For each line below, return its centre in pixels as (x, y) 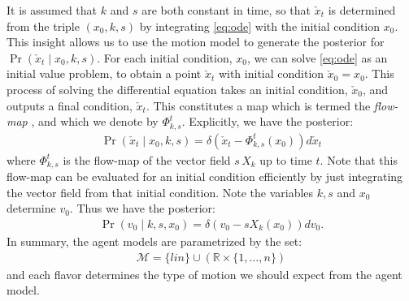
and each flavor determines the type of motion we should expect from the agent (204, 274)
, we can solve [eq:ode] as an (317, 57)
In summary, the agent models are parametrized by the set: (154, 241)
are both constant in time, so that (226, 10)
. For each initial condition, (165, 57)
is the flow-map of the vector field (147, 159)
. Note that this (359, 159)
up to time (286, 159)
